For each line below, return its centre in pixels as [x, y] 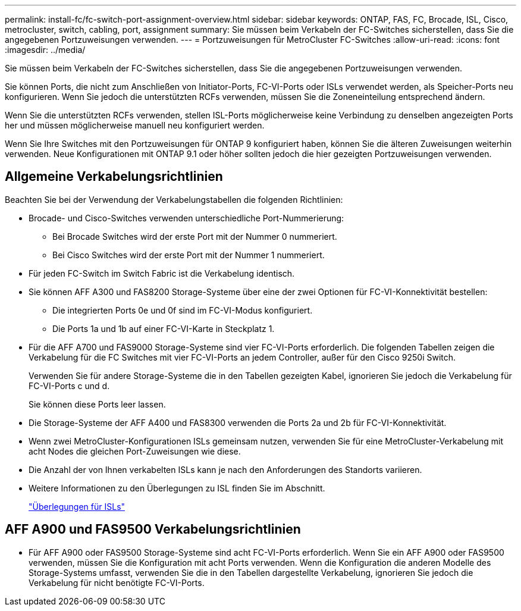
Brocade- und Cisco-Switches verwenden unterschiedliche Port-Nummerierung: [186, 218]
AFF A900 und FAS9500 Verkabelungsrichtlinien [153, 529]
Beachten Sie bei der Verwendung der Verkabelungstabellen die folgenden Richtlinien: [174, 199]
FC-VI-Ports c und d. [69, 386]
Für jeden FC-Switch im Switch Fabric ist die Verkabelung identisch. [162, 273]
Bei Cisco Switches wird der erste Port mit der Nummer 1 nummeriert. [189, 255]
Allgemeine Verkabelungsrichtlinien [114, 177]
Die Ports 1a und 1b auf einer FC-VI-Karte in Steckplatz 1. [164, 328]
